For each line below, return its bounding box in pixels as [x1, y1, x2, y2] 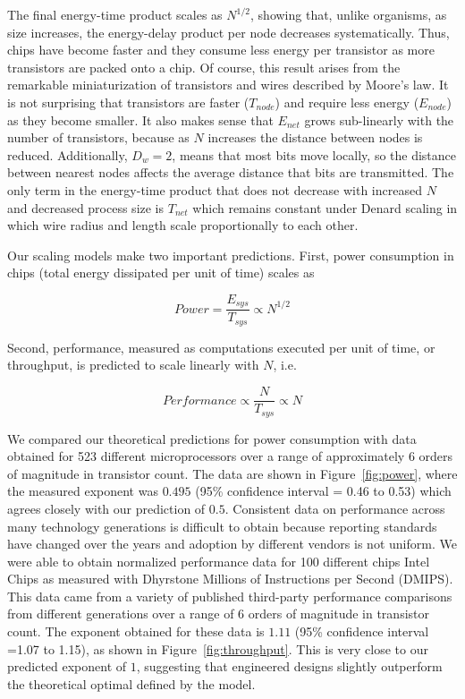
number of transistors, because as [7, 128, 190, 147]
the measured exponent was [7, 482, 158, 500]
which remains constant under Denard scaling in [192, 198, 458, 217]
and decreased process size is [7, 198, 165, 217]
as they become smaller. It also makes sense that [7, 110, 274, 129]
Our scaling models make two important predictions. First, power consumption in [7, 245, 454, 264]
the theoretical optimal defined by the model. [7, 674, 256, 693]
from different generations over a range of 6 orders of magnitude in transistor [7, 604, 429, 623]
